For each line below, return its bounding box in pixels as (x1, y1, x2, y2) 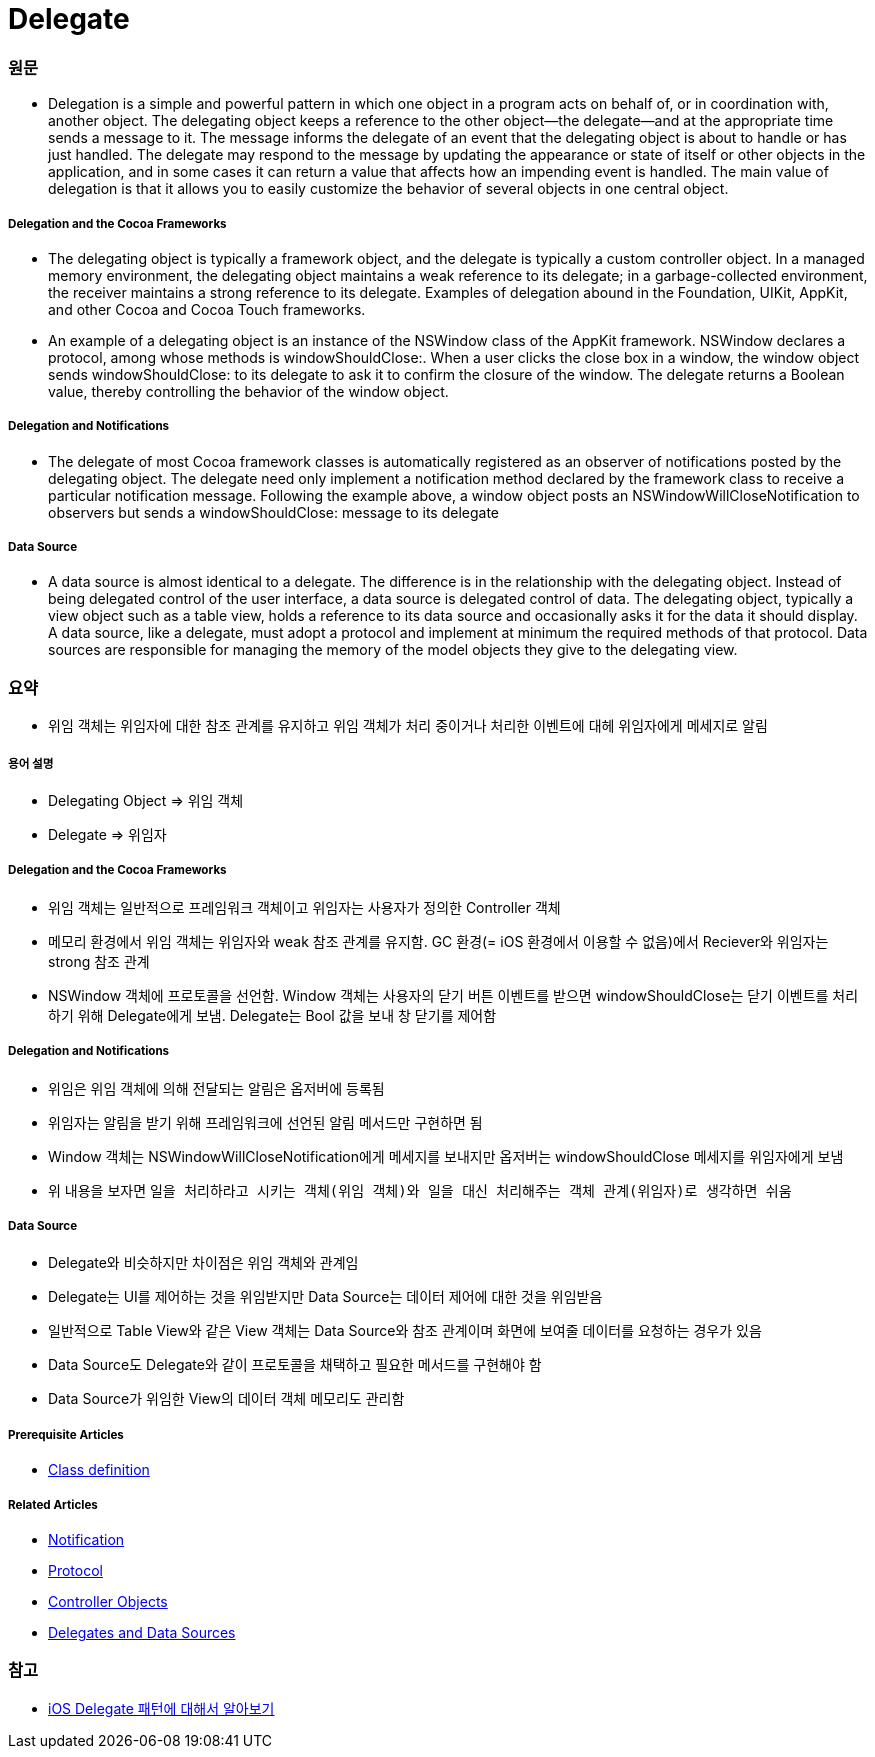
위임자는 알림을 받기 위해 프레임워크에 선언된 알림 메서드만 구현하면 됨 (48, 1113, 483, 1131)
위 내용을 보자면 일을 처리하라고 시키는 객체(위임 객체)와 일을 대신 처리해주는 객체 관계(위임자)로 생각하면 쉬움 (48, 1181, 792, 1199)
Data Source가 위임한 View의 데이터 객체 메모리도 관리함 (48, 1390, 405, 1408)
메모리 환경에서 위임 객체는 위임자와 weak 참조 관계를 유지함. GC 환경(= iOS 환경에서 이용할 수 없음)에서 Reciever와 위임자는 (48, 932, 829, 950)
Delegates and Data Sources (48, 1623, 236, 1641)
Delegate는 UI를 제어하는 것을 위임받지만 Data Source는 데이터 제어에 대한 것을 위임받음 (48, 1288, 603, 1306)
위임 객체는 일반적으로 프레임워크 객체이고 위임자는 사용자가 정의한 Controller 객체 (48, 898, 561, 916)
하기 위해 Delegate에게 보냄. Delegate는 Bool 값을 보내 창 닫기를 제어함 (48, 1006, 497, 1024)
